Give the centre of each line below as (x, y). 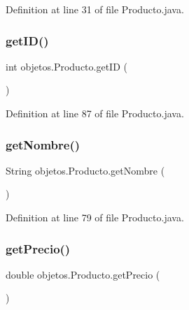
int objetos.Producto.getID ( (66, 66)
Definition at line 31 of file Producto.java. (95, 9)
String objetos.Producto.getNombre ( (85, 170)
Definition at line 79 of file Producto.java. (95, 217)
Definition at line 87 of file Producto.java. (95, 113)
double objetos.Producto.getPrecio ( (83, 274)
